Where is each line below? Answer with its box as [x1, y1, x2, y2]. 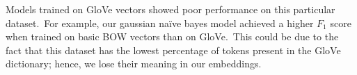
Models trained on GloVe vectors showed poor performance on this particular [6, 2, 335, 16]
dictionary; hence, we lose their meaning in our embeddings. [6, 56, 262, 71]
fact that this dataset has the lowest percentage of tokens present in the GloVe [6, 42, 341, 57]
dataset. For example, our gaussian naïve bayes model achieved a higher [6, 15, 314, 30]
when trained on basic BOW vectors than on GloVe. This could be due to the [6, 29, 339, 44]
